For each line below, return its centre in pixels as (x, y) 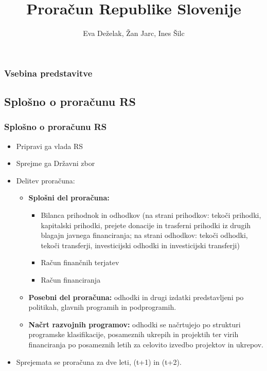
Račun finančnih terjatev (80, 262)
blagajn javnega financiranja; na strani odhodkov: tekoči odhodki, (144, 235)
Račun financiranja (71, 279)
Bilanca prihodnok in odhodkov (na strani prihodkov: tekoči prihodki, (151, 215)
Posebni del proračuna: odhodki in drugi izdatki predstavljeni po (136, 297)
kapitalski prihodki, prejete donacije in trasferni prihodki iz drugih (146, 225)
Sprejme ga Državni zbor (56, 163)
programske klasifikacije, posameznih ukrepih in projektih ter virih (133, 334)
